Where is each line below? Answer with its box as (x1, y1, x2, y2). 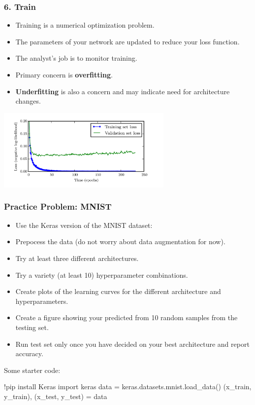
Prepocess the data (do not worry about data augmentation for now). (15, 236, 225, 247)
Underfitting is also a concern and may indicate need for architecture (15, 86, 230, 96)
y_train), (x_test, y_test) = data (4, 391, 107, 401)
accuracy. (15, 348, 43, 359)
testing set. (15, 322, 49, 332)
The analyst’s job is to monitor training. (15, 53, 137, 63)
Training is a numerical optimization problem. (15, 20, 155, 30)
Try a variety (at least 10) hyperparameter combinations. (15, 269, 188, 280)
